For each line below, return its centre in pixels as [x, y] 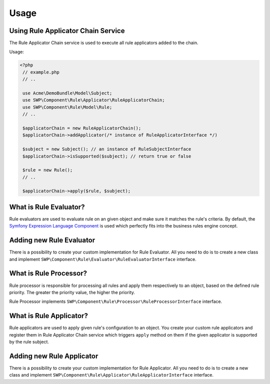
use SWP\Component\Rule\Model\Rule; [67, 107]
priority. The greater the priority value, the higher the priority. [72, 292]
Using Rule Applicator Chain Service [67, 31]
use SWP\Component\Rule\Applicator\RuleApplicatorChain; [94, 100]
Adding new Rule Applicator [54, 356]
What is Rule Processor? [48, 273]
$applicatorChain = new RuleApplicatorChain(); [82, 128]
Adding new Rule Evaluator [52, 240]
